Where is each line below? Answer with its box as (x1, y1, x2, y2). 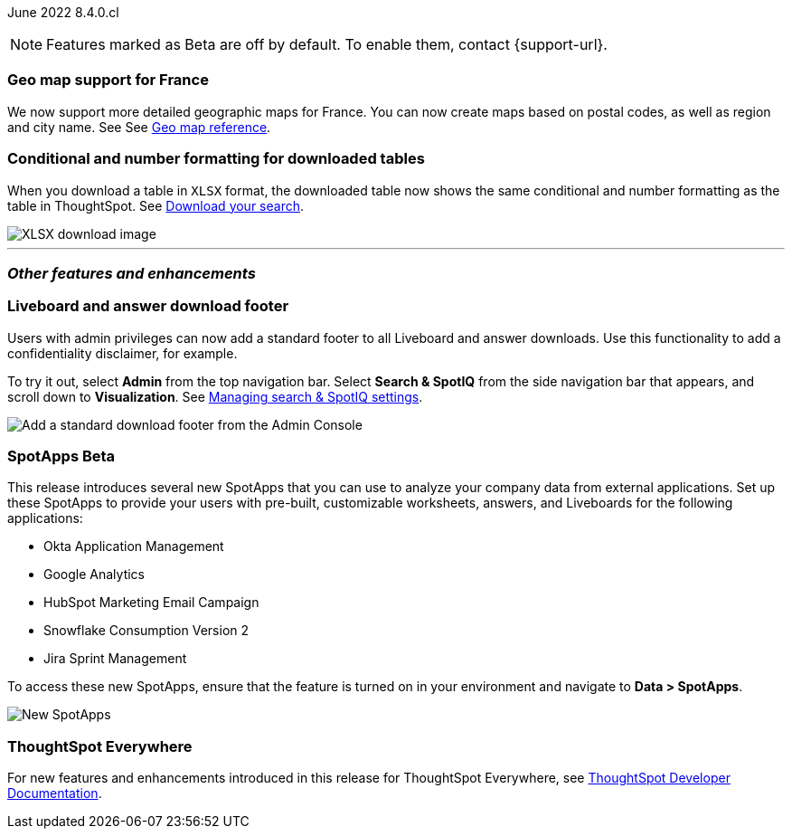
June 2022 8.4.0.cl (7, 5, 119, 20)
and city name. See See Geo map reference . (7, 119, 271, 135)
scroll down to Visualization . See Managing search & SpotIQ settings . (7, 388, 423, 404)
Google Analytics (43, 566, 145, 583)
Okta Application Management (43, 538, 224, 555)
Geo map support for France (7, 71, 209, 90)
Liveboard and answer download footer (7, 297, 289, 316)
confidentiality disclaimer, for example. (7, 345, 238, 361)
